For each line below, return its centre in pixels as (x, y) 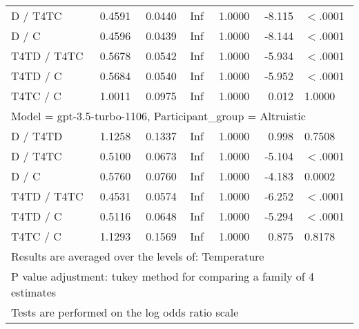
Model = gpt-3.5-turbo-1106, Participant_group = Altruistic (158, 116)
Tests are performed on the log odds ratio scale (125, 312)
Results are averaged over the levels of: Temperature (138, 256)
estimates (34, 292)
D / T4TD (37, 136)
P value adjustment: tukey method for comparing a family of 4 (163, 276)
